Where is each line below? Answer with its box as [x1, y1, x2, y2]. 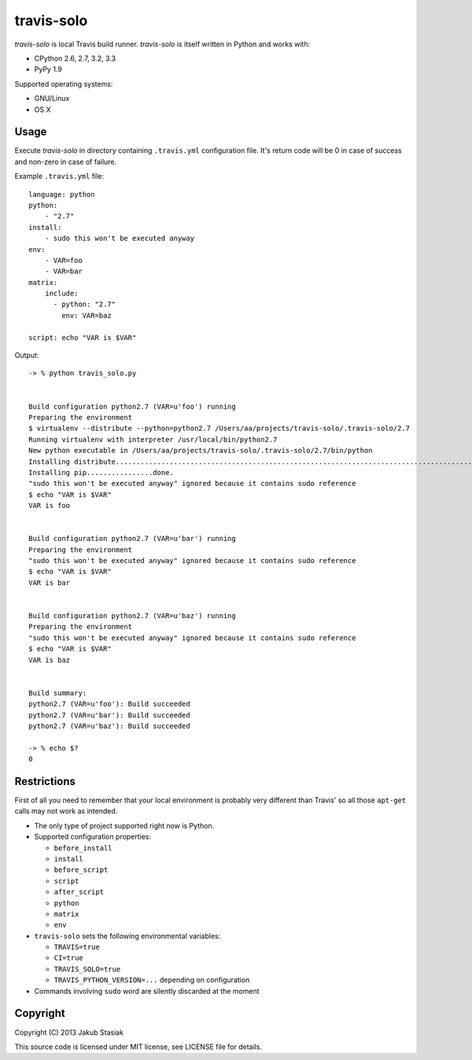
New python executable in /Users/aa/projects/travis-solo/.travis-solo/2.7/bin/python [28, 446, 373, 455]
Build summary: [28, 688, 87, 697]
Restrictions [14, 774, 76, 788]
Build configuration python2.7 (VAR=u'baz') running [28, 611, 236, 621]
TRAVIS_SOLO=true [53, 965, 121, 973]
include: [44, 289, 79, 298]
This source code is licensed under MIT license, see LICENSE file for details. [14, 1042, 263, 1051]
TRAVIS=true [53, 943, 100, 952]
